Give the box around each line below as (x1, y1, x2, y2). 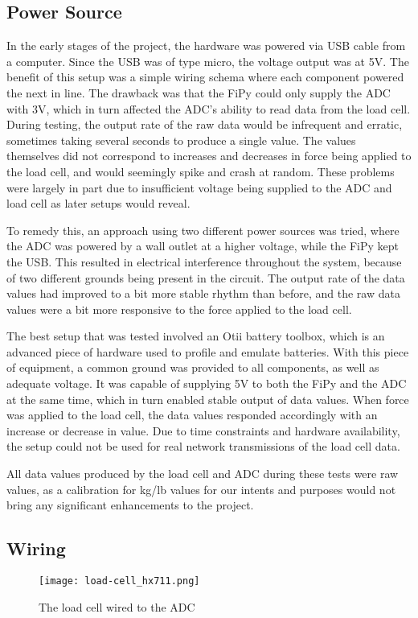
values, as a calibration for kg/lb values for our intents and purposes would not (6, 480, 396, 497)
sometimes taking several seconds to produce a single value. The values (6, 131, 356, 148)
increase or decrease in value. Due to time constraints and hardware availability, (6, 422, 400, 439)
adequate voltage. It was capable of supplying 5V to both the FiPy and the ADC (6, 375, 407, 392)
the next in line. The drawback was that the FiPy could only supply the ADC (6, 84, 391, 101)
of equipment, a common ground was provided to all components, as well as (6, 359, 379, 376)
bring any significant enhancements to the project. (6, 496, 254, 513)
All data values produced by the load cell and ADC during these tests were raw (6, 465, 399, 482)
